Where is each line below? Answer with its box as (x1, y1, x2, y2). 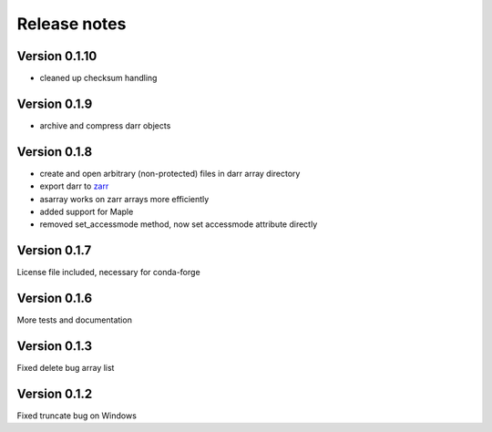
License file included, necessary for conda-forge (16, 267, 200, 278)
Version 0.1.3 (16, 338, 93, 355)
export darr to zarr (39, 180, 109, 191)
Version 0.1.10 (16, 48, 97, 64)
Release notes (16, 14, 127, 34)
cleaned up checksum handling (39, 73, 158, 84)
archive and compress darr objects (39, 119, 171, 131)
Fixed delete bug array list (16, 363, 115, 374)
